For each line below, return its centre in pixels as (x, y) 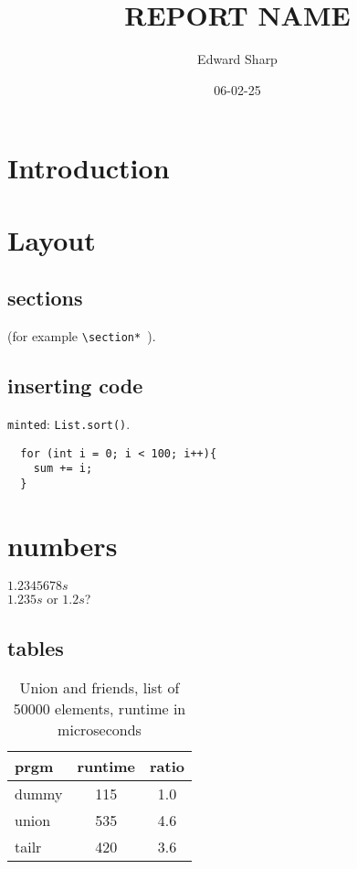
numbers (63, 545)
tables (36, 647)
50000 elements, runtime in (100, 709)
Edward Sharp (237, 59)
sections (45, 298)
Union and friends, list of (100, 688)
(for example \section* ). (82, 336)
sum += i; (63, 469)
